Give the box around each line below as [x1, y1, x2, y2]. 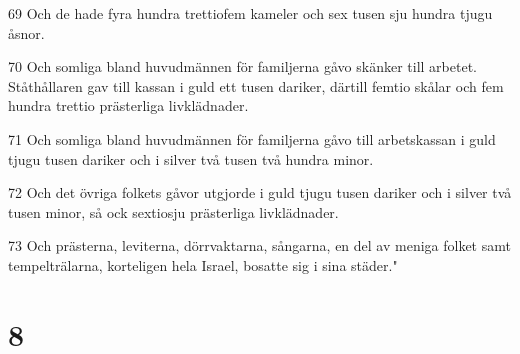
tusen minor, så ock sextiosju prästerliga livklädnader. [8, 201, 339, 222]
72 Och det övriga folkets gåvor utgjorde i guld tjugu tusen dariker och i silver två [8, 182, 512, 203]
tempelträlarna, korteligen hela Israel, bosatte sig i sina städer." [8, 254, 398, 275]
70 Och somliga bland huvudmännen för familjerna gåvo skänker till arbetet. [8, 56, 477, 77]
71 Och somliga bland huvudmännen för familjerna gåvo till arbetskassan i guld [8, 128, 496, 149]
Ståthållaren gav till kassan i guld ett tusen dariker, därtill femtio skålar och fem [8, 75, 504, 96]
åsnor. [8, 22, 45, 43]
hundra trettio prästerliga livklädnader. [8, 95, 249, 116]
